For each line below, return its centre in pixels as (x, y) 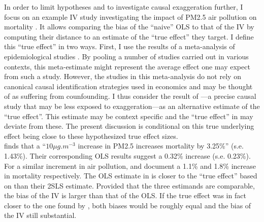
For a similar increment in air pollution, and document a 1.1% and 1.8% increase (130, 165)
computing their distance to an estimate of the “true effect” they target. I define (129, 36)
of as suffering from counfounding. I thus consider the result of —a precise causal (130, 96)
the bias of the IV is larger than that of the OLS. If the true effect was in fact (125, 195)
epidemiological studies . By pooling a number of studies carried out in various (126, 56)
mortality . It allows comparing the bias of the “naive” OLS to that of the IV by (129, 27)
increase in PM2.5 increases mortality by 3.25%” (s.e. (161, 146)
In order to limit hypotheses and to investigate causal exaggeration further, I (124, 7)
